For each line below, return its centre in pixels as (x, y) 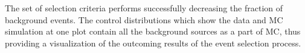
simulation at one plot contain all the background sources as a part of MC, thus (153, 31)
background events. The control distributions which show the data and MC (144, 19)
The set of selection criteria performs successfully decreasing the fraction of (144, 8)
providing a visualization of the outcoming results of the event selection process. (153, 43)
